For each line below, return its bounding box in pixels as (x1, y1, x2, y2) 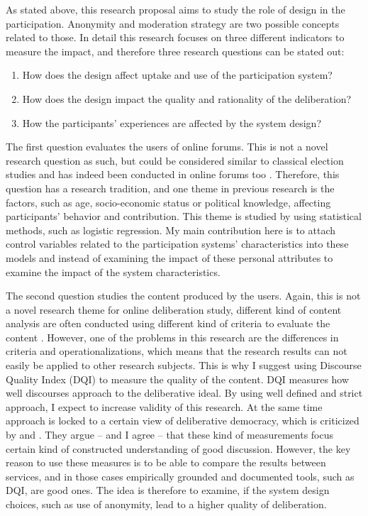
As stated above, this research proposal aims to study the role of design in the (6, 2, 345, 16)
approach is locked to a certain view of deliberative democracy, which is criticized (6, 413, 359, 428)
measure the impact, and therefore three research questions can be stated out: (6, 43, 345, 58)
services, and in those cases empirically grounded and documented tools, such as (6, 468, 355, 483)
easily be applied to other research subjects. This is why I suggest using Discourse (6, 358, 362, 373)
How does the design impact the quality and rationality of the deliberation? (22, 91, 352, 106)
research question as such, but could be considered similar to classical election (6, 153, 344, 168)
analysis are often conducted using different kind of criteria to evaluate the (6, 316, 330, 331)
